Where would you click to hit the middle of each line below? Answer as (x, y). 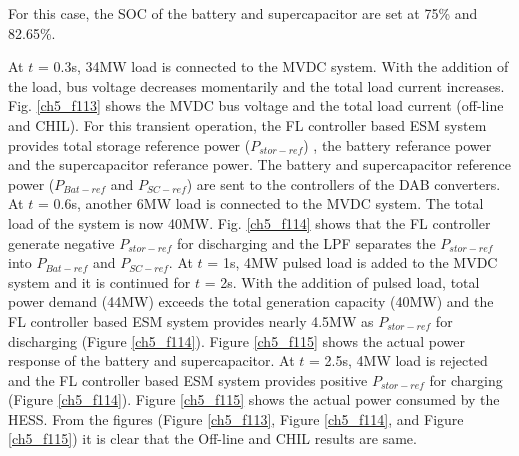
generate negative (61, 242)
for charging (466, 379)
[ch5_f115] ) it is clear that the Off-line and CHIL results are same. (212, 438)
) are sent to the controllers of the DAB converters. (343, 183)
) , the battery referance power (397, 144)
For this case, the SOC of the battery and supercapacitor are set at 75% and (243, 13)
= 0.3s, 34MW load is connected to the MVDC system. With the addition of (273, 66)
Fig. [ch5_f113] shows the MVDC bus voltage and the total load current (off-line (256, 105)
